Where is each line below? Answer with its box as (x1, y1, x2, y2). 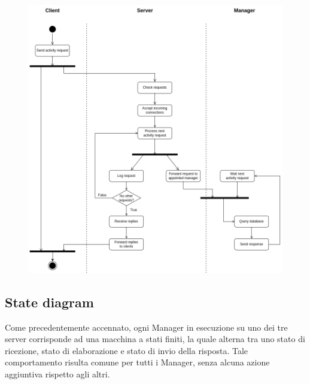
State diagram (5, 292, 94, 311)
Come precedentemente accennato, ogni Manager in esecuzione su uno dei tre (5, 320, 288, 333)
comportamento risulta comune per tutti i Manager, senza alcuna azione (5, 356, 270, 368)
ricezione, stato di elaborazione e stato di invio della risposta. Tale (5, 344, 248, 356)
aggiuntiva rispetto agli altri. (5, 367, 110, 380)
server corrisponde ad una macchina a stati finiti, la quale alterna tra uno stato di (5, 332, 305, 345)
